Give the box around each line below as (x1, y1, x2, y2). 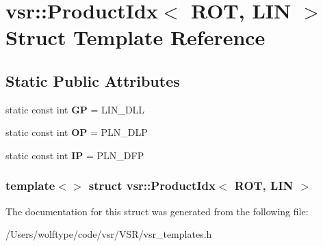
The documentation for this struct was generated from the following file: (5, 204, 309, 218)
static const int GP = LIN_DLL (5, 102, 145, 116)
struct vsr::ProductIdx (88, 177, 216, 194)
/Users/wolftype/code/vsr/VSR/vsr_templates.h (5, 227, 212, 241)
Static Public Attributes (5, 70, 180, 91)
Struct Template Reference (5, 23, 266, 51)
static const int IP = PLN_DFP (5, 148, 144, 162)
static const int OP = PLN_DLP (5, 125, 148, 139)
